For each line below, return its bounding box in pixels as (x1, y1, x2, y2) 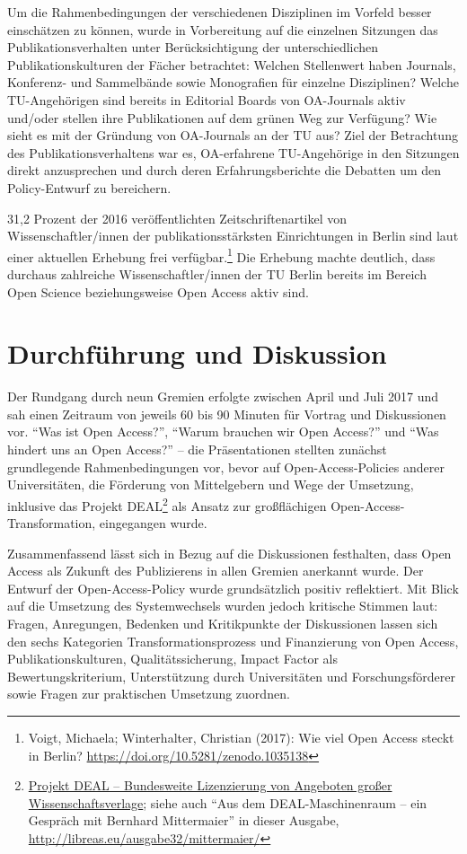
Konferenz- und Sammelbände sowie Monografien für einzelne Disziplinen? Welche (7, 73, 459, 92)
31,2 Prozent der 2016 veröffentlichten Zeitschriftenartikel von (7, 208, 348, 227)
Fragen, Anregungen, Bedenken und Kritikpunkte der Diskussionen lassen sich (7, 614, 438, 633)
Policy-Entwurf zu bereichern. (7, 178, 172, 197)
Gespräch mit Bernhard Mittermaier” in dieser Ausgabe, (28, 811, 339, 830)
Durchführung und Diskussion (7, 335, 387, 372)
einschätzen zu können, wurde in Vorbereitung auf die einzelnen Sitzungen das (7, 20, 438, 39)
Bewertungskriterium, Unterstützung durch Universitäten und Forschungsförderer (7, 666, 455, 685)
